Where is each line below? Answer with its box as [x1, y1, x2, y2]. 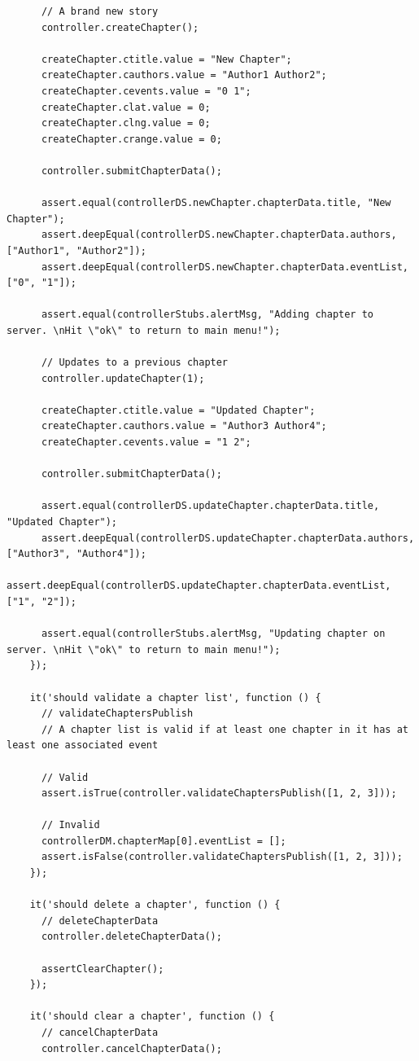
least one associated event [7, 739, 159, 752]
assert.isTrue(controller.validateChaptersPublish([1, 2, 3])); [41, 787, 397, 800]
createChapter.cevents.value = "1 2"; [41, 436, 251, 449]
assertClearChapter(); [41, 962, 164, 975]
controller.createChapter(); [41, 21, 199, 33]
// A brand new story [41, 6, 159, 17]
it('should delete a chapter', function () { [29, 899, 281, 911]
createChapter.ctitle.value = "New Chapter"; [41, 53, 292, 65]
